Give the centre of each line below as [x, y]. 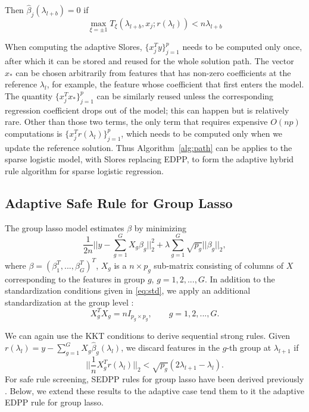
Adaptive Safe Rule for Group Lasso [119, 202]
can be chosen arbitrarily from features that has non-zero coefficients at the [153, 72]
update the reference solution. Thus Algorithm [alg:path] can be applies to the [149, 147]
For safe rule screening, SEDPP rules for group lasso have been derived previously [154, 378]
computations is [34, 133]
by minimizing [160, 227]
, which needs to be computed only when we [202, 133]
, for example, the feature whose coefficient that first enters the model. [175, 84]
